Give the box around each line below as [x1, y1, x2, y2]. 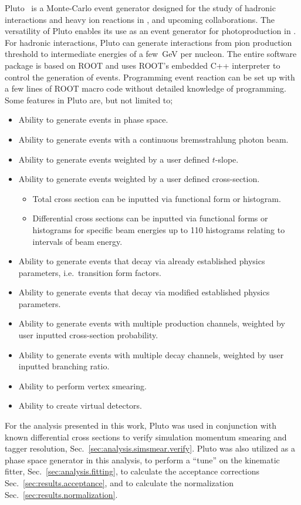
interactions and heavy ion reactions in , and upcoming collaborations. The [5, 13, 275, 25]
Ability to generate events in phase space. [18, 113, 168, 126]
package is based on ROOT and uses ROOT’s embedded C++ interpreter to [5, 59, 280, 71]
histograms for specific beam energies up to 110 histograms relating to [32, 223, 285, 235]
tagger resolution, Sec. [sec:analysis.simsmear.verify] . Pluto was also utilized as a [5, 442, 295, 455]
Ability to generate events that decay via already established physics [18, 255, 265, 267]
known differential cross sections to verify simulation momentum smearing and [5, 430, 287, 443]
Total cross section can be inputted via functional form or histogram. [32, 192, 281, 204]
